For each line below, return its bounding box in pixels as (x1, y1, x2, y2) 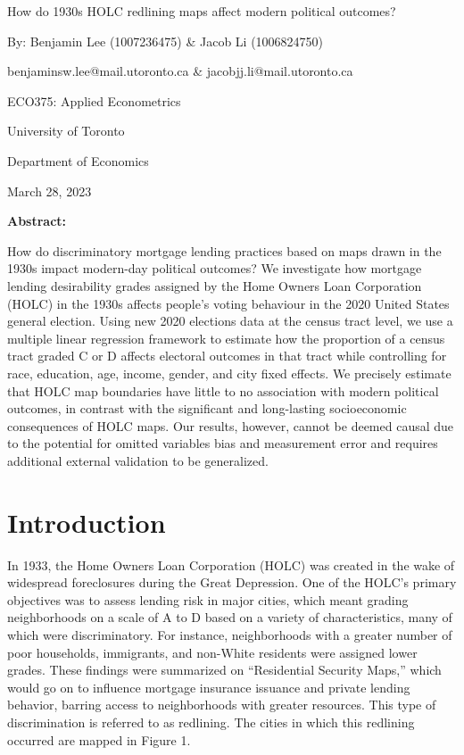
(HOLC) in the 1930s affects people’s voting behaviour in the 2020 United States (7, 294, 450, 312)
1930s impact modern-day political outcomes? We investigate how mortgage (7, 259, 422, 278)
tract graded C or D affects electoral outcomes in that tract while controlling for (7, 346, 447, 365)
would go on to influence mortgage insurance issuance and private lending (7, 677, 410, 696)
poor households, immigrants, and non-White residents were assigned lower (7, 643, 418, 661)
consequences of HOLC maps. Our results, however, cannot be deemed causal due (7, 416, 454, 435)
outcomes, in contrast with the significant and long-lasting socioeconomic (7, 399, 407, 418)
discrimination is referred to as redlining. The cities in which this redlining (7, 712, 415, 731)
